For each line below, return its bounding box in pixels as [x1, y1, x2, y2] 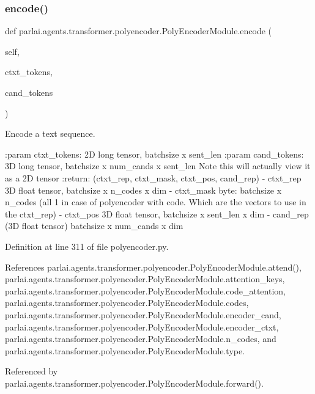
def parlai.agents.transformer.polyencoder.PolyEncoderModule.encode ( [5, 24, 272, 37]
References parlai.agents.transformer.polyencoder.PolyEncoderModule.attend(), [5, 260, 302, 273]
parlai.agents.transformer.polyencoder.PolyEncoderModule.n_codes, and [5, 332, 276, 345]
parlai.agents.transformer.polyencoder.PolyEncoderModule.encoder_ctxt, [5, 320, 279, 333]
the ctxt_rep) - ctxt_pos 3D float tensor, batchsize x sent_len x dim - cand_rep [5, 207, 309, 220]
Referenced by [5, 365, 58, 378]
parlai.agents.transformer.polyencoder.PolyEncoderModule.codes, [5, 296, 249, 309]
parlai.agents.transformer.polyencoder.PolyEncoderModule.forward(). [5, 376, 264, 389]
